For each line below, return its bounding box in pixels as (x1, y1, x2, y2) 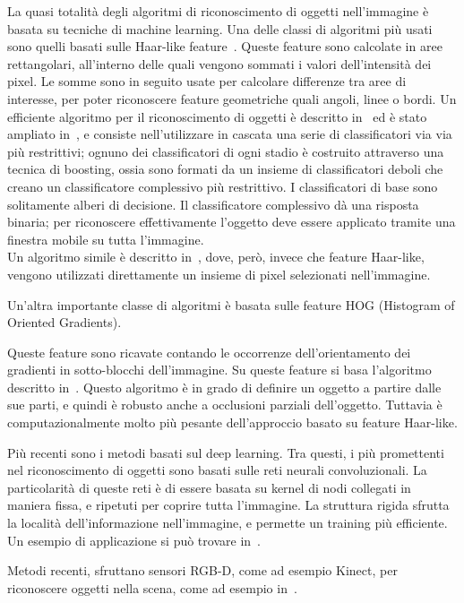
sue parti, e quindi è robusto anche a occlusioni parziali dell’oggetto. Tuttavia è (7, 395, 443, 414)
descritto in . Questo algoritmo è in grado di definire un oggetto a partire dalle (7, 377, 442, 396)
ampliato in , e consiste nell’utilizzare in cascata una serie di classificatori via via (7, 125, 452, 143)
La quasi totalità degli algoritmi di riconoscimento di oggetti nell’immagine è (7, 2, 429, 20)
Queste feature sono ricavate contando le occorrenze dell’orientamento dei (7, 342, 411, 361)
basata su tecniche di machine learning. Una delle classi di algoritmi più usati (7, 19, 433, 38)
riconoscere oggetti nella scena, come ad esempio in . (7, 578, 297, 597)
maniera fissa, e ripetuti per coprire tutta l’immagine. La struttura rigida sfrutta (7, 495, 450, 514)
